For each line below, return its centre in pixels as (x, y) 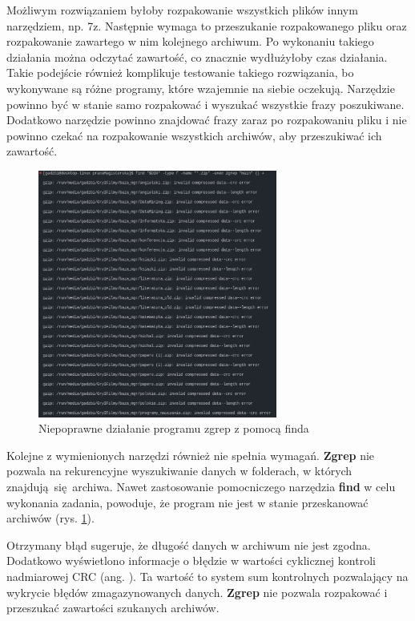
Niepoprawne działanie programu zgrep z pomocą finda (174, 428)
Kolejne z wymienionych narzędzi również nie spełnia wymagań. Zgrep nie (191, 455)
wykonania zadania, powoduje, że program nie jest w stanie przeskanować (187, 502)
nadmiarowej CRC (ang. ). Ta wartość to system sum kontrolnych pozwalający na (207, 576)
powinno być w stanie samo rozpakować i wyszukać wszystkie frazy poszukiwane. (205, 104)
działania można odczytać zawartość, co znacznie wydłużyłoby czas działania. (197, 56)
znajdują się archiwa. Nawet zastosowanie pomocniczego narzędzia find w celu (201, 486)
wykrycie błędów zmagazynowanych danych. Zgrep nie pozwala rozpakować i (197, 592)
